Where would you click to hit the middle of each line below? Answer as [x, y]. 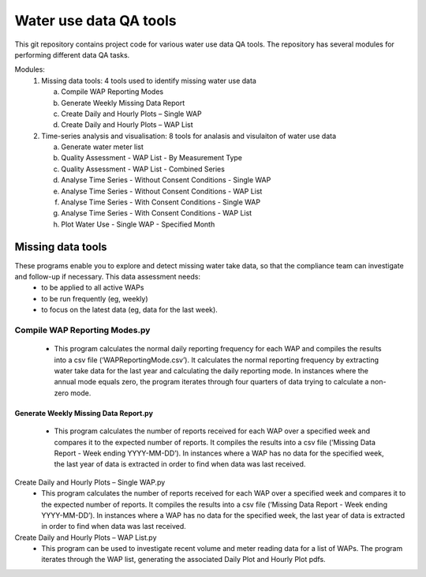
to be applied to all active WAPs [93, 287]
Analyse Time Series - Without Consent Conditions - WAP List [162, 191]
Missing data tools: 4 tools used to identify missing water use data [149, 81]
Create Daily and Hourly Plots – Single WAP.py [90, 482]
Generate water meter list [102, 147]
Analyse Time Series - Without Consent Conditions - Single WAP [166, 180]
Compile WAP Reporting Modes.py [82, 330]
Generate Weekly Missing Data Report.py [84, 413]
